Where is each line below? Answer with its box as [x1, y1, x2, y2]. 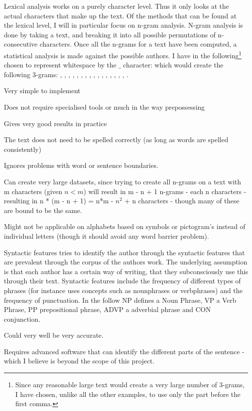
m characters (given [4, 186, 63, 196]
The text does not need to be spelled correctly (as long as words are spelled [4, 134, 228, 145]
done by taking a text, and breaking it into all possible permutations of [4, 29, 216, 39]
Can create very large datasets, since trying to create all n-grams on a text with [4, 176, 241, 186]
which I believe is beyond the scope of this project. [4, 356, 155, 366]
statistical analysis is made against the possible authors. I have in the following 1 [4, 49, 242, 60]
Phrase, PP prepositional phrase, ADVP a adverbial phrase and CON [4, 304, 211, 314]
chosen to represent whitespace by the [4, 60, 117, 70]
